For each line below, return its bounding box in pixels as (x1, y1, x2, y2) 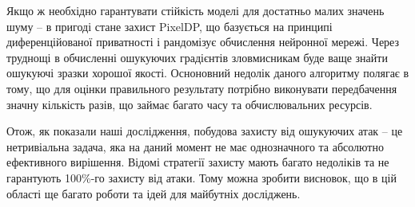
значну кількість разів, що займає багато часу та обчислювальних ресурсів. (6, 96, 373, 112)
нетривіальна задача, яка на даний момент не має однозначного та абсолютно (6, 138, 384, 154)
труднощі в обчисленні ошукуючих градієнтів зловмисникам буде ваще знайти (6, 49, 388, 65)
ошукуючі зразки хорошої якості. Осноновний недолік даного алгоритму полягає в (6, 64, 409, 81)
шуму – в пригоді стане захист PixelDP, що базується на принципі (6, 18, 333, 34)
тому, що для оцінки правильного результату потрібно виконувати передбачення (6, 80, 397, 96)
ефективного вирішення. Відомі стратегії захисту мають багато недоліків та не (6, 154, 389, 170)
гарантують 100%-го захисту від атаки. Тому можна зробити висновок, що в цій (6, 169, 397, 186)
